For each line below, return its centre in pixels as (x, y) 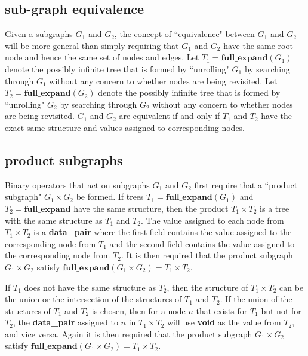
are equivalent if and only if (170, 116)
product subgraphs (64, 159)
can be (292, 287)
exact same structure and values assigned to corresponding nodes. (125, 127)
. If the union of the (256, 299)
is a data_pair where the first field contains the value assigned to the (162, 232)
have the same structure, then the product (151, 208)
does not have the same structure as (90, 287)
